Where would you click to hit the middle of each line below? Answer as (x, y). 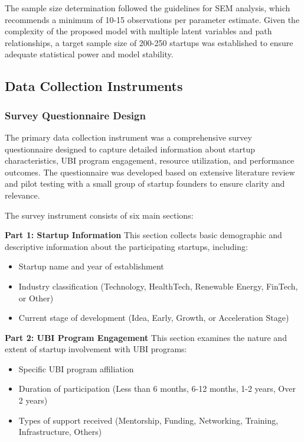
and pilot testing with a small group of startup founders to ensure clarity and (145, 183)
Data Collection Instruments (94, 86)
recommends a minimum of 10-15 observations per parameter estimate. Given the (152, 19)
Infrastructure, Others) (60, 432)
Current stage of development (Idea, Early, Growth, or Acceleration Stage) (154, 318)
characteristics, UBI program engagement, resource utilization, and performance (150, 160)
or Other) (36, 298)
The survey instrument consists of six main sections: (99, 215)
